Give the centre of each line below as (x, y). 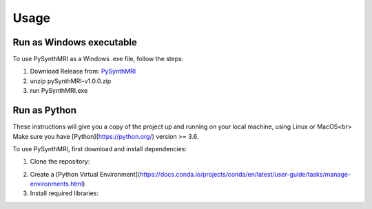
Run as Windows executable (75, 42)
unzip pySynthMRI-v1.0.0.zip (71, 81)
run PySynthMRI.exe (59, 91)
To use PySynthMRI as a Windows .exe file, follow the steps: (98, 59)
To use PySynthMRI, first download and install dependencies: (100, 148)
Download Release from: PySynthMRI (83, 71)
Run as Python (45, 110)
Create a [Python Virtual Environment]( (85, 174)
